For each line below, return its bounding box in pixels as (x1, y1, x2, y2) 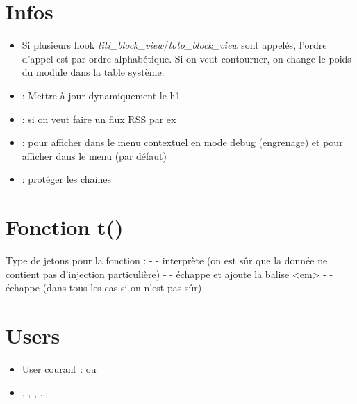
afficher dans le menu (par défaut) (22, 148, 167, 163)
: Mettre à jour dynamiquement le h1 (22, 88, 181, 102)
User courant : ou (22, 361, 97, 375)
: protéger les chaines (22, 172, 111, 186)
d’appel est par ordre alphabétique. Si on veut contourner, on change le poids (22, 51, 351, 65)
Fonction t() (6, 213, 124, 241)
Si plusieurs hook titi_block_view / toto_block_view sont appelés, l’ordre (22, 38, 327, 52)
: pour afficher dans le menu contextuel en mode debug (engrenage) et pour (22, 135, 343, 150)
